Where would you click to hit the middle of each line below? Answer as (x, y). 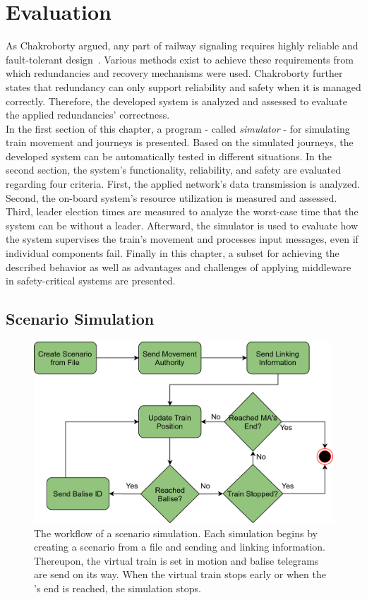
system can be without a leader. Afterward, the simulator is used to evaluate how (182, 225)
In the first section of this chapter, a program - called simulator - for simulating (178, 128)
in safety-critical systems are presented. (91, 281)
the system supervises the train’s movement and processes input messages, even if (182, 239)
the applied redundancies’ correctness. (88, 115)
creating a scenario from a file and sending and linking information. (180, 547)
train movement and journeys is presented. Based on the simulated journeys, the (180, 142)
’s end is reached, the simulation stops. (118, 588)
